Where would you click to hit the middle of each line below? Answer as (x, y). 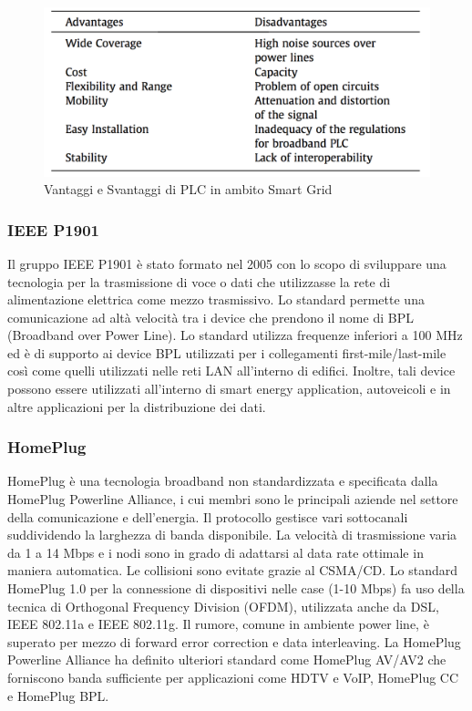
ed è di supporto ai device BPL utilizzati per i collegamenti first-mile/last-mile (227, 352)
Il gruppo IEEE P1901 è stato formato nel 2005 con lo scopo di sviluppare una (227, 263)
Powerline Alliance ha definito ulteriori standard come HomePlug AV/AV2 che (227, 659)
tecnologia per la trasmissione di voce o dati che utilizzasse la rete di (199, 281)
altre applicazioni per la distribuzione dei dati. (137, 406)
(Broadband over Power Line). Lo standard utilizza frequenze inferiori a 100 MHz (235, 335)
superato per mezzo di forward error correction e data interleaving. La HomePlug (234, 641)
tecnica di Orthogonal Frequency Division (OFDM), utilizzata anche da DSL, (223, 606)
